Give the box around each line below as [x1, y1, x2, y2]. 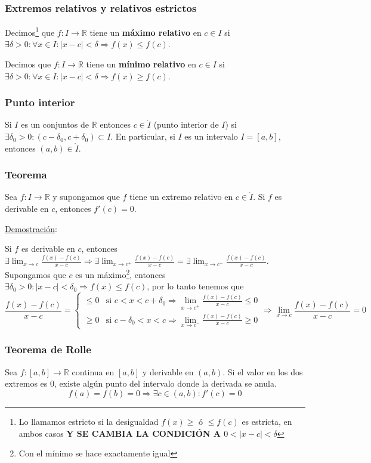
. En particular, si [110, 130, 175, 143]
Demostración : [5, 222, 57, 234]
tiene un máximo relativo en [89, 26, 202, 38]
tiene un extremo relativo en [129, 190, 233, 203]
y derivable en [142, 365, 194, 378]
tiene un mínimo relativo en [86, 58, 196, 70]
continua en [72, 365, 115, 378]
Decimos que [5, 58, 51, 70]
